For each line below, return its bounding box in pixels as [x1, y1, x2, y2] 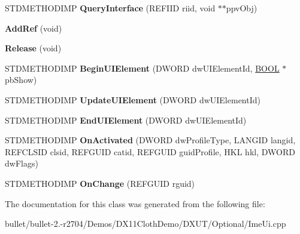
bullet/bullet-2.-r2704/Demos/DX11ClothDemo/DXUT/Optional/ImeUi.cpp [5, 217, 286, 230]
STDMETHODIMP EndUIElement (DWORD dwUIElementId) [5, 113, 247, 126]
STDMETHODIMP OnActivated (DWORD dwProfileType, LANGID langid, [5, 134, 296, 146]
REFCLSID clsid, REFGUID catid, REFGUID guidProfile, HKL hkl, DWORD [5, 145, 295, 158]
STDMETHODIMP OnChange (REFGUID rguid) [5, 177, 195, 189]
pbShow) [5, 73, 37, 86]
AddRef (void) [5, 21, 62, 34]
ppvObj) [226, 2, 257, 14]
